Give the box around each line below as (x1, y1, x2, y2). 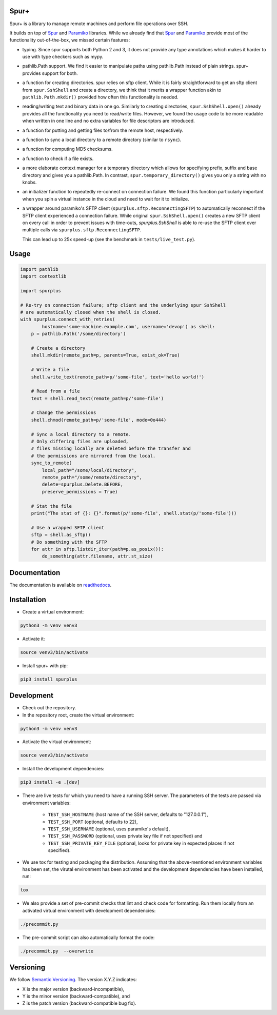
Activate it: (22, 635, 45, 642)
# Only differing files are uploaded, (31, 439, 129, 445)
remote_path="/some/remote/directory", (42, 474, 142, 480)
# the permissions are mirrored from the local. (31, 453, 156, 459)
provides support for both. (22, 70, 78, 76)
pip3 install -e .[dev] (20, 780, 81, 785)
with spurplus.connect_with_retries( (20, 316, 115, 323)
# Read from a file (31, 388, 81, 394)
